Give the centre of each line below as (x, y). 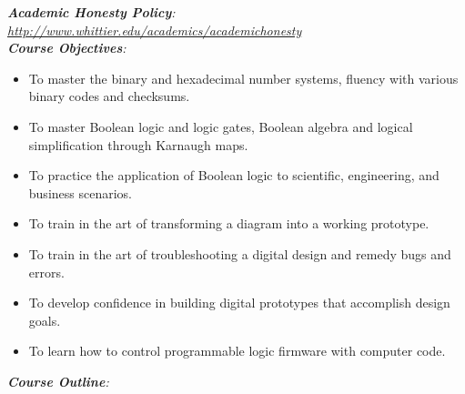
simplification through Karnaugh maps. (138, 144)
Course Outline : (58, 381)
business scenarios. (80, 192)
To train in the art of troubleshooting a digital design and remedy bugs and (240, 253)
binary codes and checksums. (109, 96)
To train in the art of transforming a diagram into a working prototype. (229, 223)
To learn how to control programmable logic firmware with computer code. (237, 351)
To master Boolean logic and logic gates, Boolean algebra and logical (221, 126)
